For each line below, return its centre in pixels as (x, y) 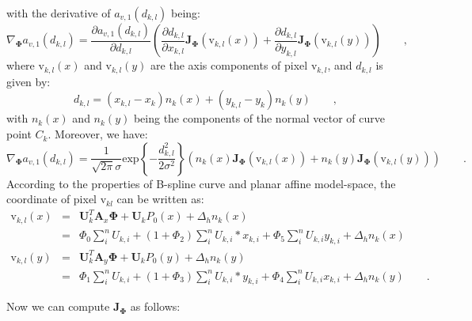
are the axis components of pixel (229, 65)
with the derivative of (59, 13)
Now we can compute (58, 306)
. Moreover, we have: (98, 134)
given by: (29, 81)
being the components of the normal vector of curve (259, 118)
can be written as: (160, 199)
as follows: (155, 306)
